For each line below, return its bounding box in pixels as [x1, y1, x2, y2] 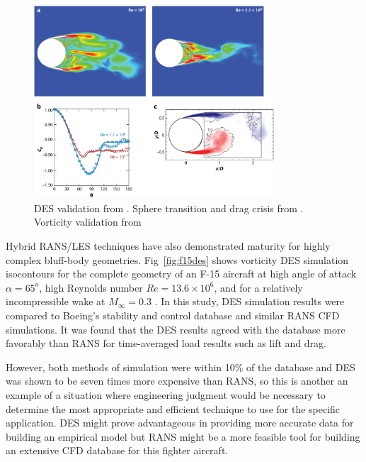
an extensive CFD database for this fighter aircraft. [6, 443, 229, 458]
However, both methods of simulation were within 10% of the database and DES [6, 359, 355, 374]
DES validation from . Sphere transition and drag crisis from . [34, 200, 304, 215]
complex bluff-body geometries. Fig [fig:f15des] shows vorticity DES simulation [6, 252, 349, 267]
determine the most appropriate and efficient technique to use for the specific [6, 401, 341, 416]
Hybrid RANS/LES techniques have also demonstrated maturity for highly [6, 238, 331, 253]
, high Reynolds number [39, 280, 143, 295]
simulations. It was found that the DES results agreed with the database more [6, 321, 345, 336]
